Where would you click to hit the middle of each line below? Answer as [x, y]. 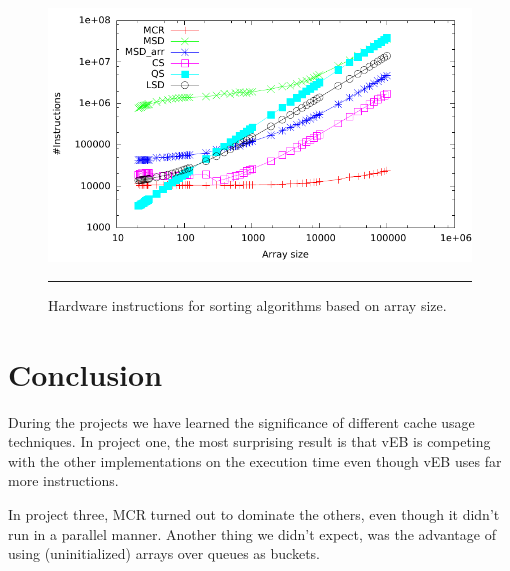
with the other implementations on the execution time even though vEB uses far [255, 460]
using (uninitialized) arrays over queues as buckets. [164, 553]
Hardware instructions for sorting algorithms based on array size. [247, 304]
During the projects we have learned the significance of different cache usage [241, 421]
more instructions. [63, 480]
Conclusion [85, 373]
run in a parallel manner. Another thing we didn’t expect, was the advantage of [252, 533]
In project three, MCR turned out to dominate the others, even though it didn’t [254, 514]
